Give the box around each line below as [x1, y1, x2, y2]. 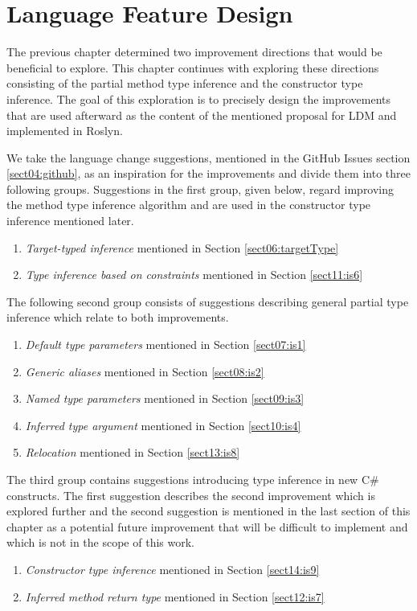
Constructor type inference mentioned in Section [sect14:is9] [25, 560, 320, 577]
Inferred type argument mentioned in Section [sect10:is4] [25, 416, 301, 433]
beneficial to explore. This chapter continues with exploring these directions [6, 59, 379, 76]
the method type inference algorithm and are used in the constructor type [6, 196, 371, 213]
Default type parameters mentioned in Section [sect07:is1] [25, 336, 306, 353]
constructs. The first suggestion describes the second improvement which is [6, 486, 375, 503]
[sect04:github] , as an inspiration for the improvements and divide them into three [6, 165, 411, 182]
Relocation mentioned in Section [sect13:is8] [25, 444, 240, 461]
